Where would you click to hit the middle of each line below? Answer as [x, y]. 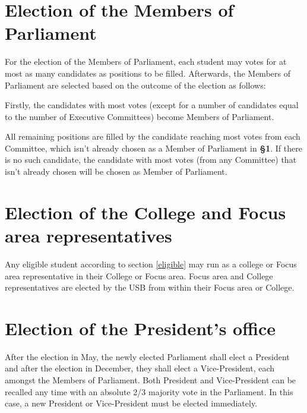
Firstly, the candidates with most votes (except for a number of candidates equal [152, 105]
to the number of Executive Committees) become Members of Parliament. [140, 116]
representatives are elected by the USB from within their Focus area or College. [150, 287]
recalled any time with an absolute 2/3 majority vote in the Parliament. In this [149, 391]
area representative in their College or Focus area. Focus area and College [139, 275]
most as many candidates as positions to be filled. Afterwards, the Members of [148, 73]
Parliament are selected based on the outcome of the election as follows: [135, 85]
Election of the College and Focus [145, 212]
